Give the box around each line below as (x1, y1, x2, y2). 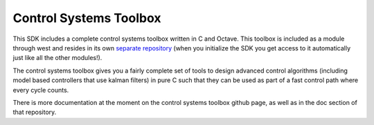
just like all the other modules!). (12, 54, 103, 62)
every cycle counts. (12, 86, 69, 94)
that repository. (12, 108, 57, 117)
